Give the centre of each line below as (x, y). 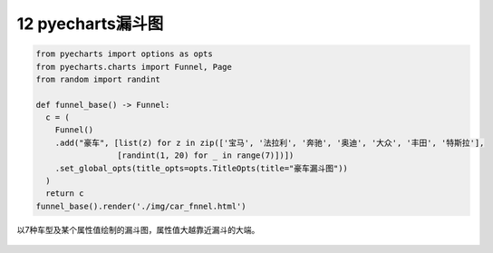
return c (65, 194)
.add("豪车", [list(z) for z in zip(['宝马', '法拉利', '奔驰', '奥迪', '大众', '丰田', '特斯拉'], (270, 142)
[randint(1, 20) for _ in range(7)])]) (205, 156)
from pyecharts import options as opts (124, 54)
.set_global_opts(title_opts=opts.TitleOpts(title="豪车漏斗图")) (202, 168)
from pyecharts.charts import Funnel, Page (134, 67)
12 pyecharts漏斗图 (90, 24)
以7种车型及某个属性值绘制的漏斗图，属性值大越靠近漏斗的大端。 (138, 229)
